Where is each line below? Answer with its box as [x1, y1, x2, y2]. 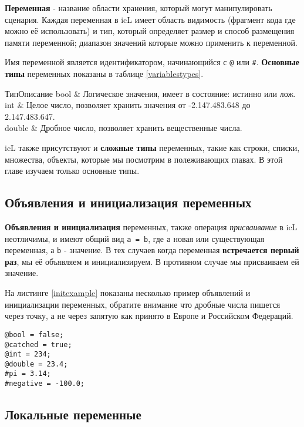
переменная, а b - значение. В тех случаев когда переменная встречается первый [5, 244, 299, 256]
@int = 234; [5, 350, 51, 359]
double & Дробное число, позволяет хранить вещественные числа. [5, 122, 242, 134]
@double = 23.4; [5, 359, 68, 368]
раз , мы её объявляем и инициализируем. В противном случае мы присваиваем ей [5, 255, 299, 267]
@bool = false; [5, 330, 64, 339]
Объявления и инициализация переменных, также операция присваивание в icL [5, 220, 298, 233]
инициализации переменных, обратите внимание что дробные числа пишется [5, 298, 281, 310]
